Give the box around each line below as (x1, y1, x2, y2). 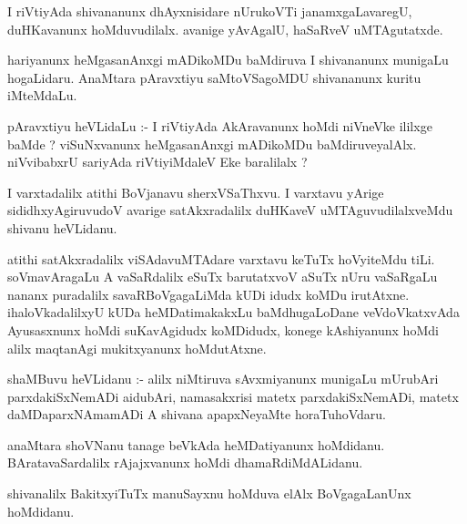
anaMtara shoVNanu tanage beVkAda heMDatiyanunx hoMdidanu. (7, 435, 385, 454)
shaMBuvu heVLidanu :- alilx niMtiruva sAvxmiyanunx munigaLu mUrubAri (7, 369, 439, 388)
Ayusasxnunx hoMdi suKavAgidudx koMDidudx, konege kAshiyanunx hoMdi (7, 320, 439, 339)
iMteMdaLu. (7, 86, 77, 105)
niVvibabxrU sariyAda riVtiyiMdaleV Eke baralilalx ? (7, 152, 308, 171)
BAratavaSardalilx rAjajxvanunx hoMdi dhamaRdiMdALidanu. (7, 453, 363, 472)
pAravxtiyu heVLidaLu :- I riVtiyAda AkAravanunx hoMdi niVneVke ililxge (7, 116, 432, 135)
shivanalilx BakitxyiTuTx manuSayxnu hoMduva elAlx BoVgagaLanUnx (7, 484, 411, 503)
